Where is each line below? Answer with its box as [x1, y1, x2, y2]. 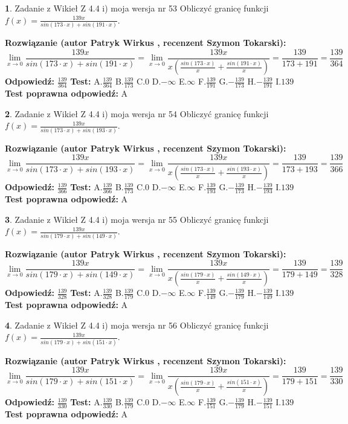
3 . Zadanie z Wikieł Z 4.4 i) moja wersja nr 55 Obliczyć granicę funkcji [5, 213, 269, 225]
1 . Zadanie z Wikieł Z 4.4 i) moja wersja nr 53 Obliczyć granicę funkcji [5, 2, 269, 14]
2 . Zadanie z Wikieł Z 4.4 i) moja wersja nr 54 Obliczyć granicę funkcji [5, 107, 269, 120]
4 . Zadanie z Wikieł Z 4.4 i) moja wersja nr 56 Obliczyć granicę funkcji [5, 318, 269, 331]
